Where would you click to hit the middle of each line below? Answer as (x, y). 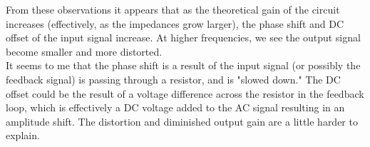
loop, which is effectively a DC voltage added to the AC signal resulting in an (175, 107)
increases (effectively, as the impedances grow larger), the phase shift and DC (175, 23)
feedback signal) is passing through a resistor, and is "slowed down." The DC (173, 79)
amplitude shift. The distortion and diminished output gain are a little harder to (182, 121)
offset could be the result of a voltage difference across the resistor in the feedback (185, 93)
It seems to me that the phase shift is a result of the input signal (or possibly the (183, 65)
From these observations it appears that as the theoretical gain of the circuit (173, 9)
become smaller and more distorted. (84, 51)
